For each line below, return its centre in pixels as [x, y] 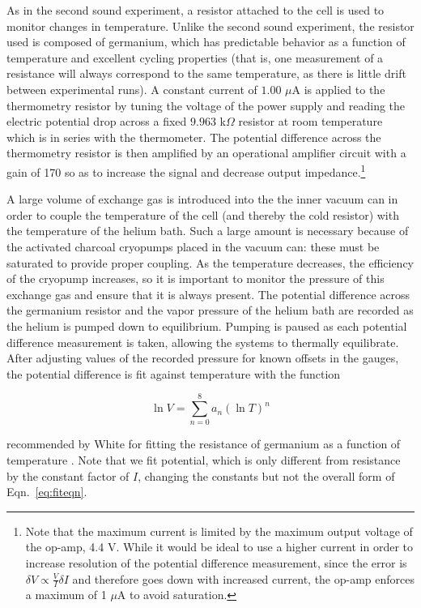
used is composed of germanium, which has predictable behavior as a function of [206, 42]
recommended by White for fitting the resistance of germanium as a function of [204, 444]
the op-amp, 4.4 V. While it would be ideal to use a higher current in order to [219, 547]
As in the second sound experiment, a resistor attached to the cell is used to [196, 10]
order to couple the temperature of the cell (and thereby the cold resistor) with [203, 214]
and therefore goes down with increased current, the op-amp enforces [244, 578]
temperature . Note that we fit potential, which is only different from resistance [204, 460]
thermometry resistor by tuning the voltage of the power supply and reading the [206, 105]
